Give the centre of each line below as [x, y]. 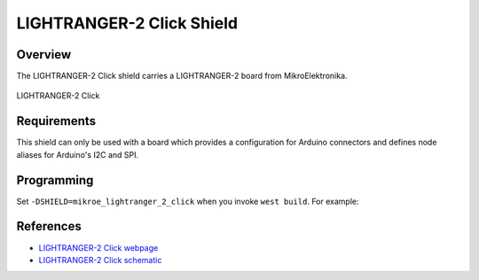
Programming [55, 180]
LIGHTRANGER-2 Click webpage [98, 247]
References [49, 226]
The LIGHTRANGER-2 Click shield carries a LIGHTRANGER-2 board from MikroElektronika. [182, 76]
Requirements [56, 121]
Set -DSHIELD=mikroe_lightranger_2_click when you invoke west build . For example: [188, 201]
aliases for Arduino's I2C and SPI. [78, 154]
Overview [44, 54]
